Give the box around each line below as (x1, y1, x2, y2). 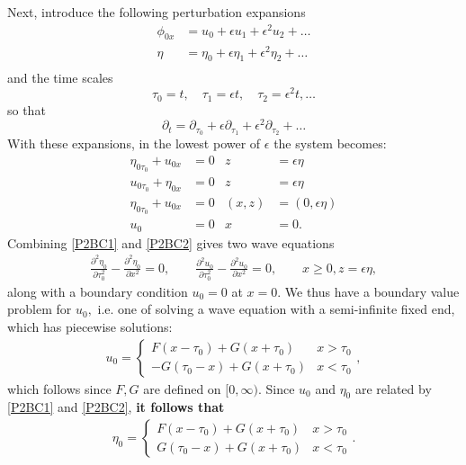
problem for (7, 300, 72, 318)
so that (7, 100, 46, 119)
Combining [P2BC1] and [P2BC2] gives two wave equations (7, 233, 335, 252)
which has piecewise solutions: (7, 317, 173, 336)
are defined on (143, 379, 221, 398)
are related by (354, 379, 432, 398)
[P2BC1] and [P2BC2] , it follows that (7, 398, 225, 416)
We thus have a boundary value (284, 282, 460, 300)
